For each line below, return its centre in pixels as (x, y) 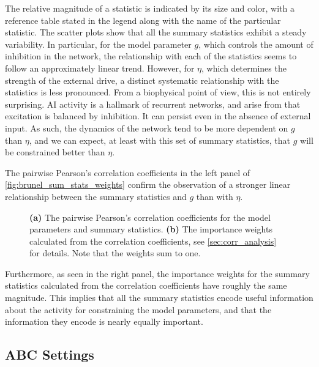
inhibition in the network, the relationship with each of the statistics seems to (151, 56)
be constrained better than (55, 152)
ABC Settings (50, 354)
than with (215, 196)
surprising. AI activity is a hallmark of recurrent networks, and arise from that (153, 104)
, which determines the (244, 68)
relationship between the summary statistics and (96, 196)
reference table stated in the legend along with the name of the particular (143, 20)
